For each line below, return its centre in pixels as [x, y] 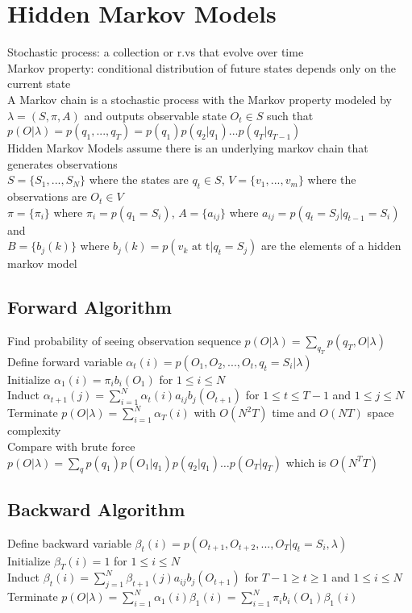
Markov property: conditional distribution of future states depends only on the [202, 67]
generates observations [62, 163]
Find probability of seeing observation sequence [124, 341]
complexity [34, 430]
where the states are [139, 179]
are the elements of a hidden [331, 246]
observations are [47, 196]
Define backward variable [69, 542]
